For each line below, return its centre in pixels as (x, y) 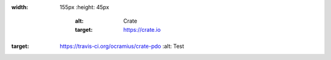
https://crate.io (142, 29)
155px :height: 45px (85, 7)
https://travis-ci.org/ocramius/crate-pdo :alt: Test (122, 47)
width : (20, 7)
